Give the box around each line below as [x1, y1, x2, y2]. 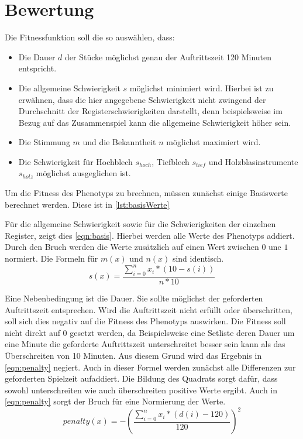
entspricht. [18, 62, 57, 74]
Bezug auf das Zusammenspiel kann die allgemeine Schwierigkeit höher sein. [18, 116, 291, 128]
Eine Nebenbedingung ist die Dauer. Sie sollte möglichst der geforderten [5, 291, 263, 304]
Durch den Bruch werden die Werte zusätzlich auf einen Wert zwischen [5, 241, 259, 253]
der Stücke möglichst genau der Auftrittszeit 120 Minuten [65, 50, 272, 63]
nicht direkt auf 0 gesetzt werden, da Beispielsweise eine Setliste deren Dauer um [5, 326, 295, 338]
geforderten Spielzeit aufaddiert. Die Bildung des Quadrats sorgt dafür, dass [5, 372, 278, 385]
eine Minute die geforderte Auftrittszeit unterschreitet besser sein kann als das [5, 338, 285, 350]
